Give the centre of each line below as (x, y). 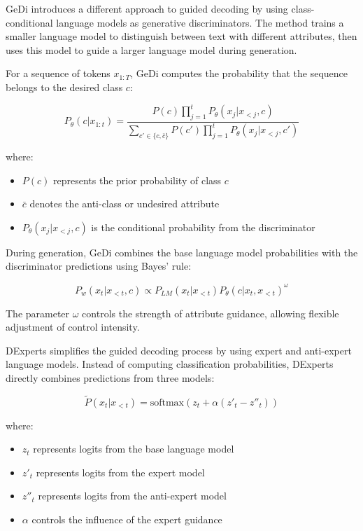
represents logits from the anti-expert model (132, 496)
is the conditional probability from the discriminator (203, 227)
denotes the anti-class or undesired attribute (124, 204)
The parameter (38, 313)
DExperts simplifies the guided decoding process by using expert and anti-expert (179, 350)
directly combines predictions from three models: (110, 377)
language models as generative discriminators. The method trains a (200, 22)
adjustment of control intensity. (73, 327)
